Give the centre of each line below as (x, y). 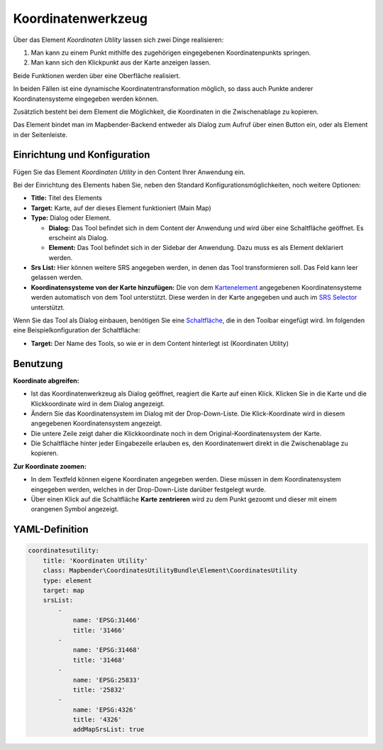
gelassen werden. (57, 278)
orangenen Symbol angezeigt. (75, 509)
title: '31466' (99, 630)
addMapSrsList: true (109, 729)
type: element (67, 580)
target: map (64, 590)
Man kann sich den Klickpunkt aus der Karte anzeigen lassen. (121, 62)
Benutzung (38, 363)
